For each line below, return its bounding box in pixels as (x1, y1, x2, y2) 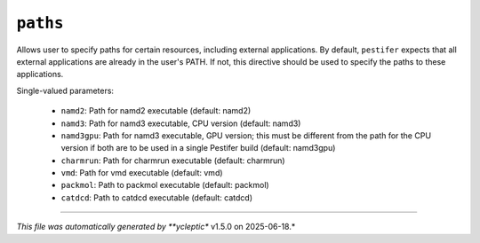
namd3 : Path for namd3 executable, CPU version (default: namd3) (60, 118, 301, 129)
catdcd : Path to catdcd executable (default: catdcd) (60, 192, 253, 203)
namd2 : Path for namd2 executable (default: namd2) (60, 106, 252, 116)
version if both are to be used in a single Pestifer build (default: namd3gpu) (60, 143, 336, 153)
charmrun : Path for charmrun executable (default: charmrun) (60, 155, 285, 166)
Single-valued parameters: (16, 85, 115, 96)
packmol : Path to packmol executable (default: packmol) (60, 180, 270, 191)
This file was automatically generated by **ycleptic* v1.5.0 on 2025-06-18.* (16, 222, 296, 232)
